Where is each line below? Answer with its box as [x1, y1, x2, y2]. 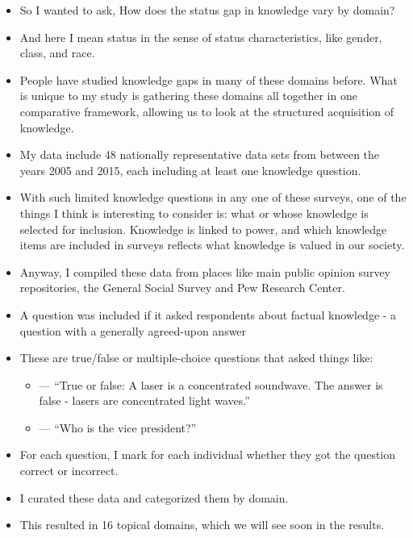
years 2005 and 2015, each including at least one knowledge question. [19, 161, 361, 178]
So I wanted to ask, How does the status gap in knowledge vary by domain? [19, 2, 395, 18]
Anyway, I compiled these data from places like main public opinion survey [19, 263, 390, 280]
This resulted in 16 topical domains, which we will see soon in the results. [19, 516, 385, 533]
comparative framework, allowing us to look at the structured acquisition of [19, 102, 394, 119]
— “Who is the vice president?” [39, 419, 197, 436]
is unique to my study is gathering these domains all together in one [19, 87, 357, 104]
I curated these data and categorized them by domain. [19, 489, 289, 506]
